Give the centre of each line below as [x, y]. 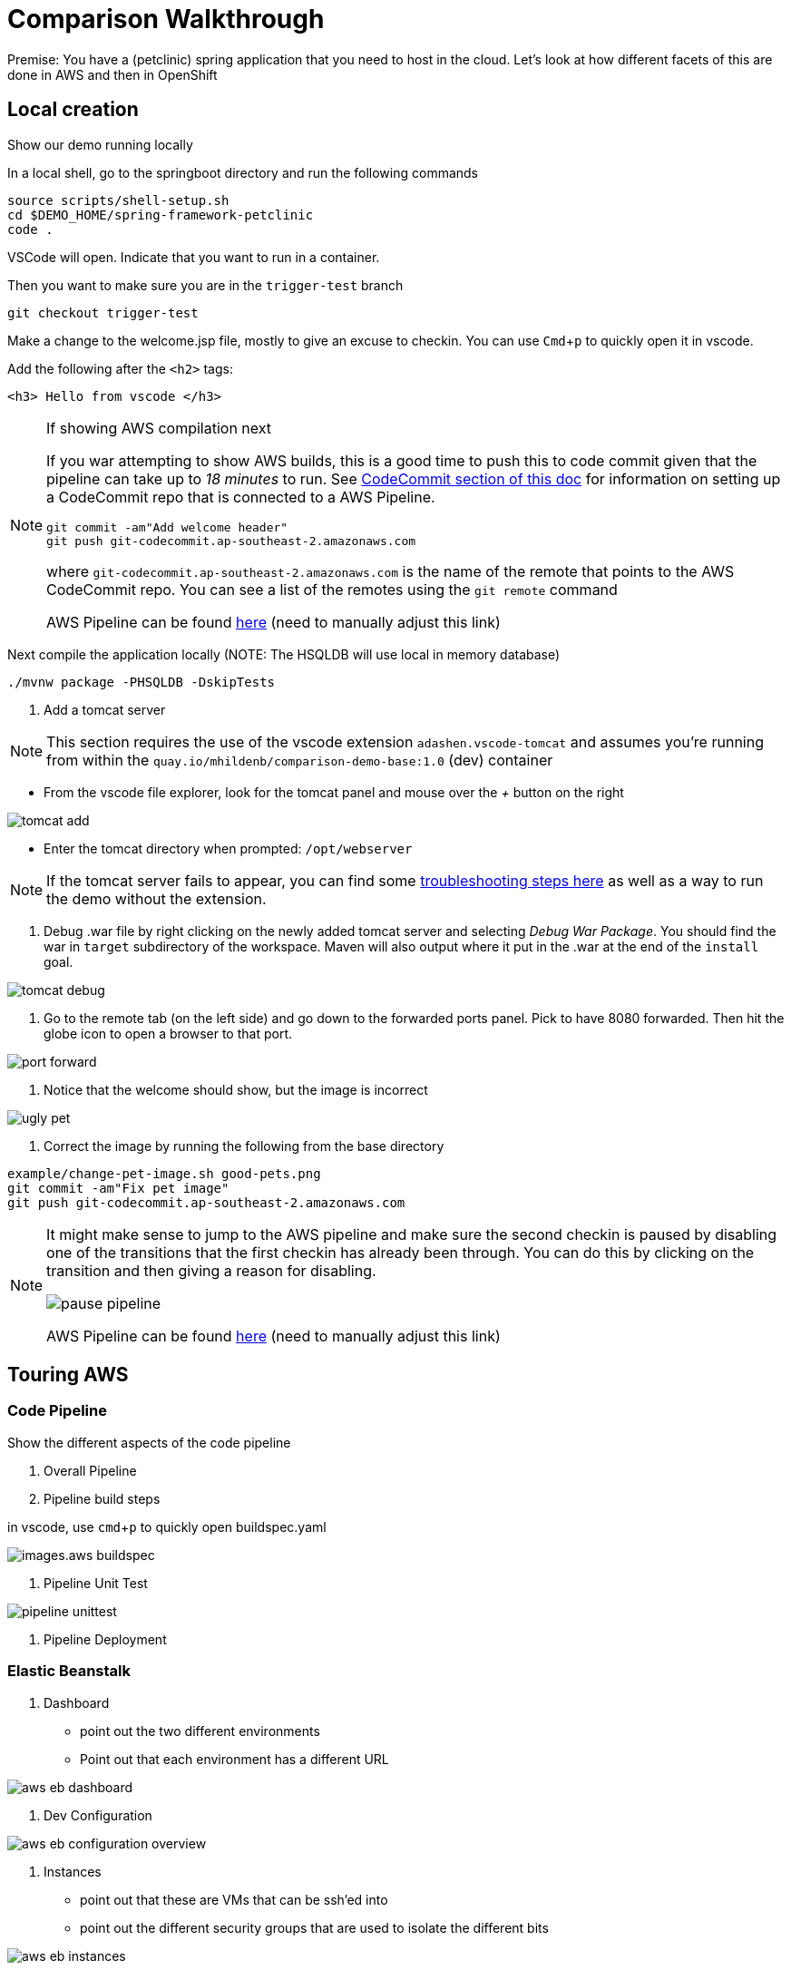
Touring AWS [68, 1375]
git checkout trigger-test [103, 312]
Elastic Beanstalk [69, 1671]
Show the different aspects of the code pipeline [149, 1442]
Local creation [73, 110]
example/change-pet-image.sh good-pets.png [164, 1173]
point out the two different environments [200, 1731]
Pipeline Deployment [105, 1639]
